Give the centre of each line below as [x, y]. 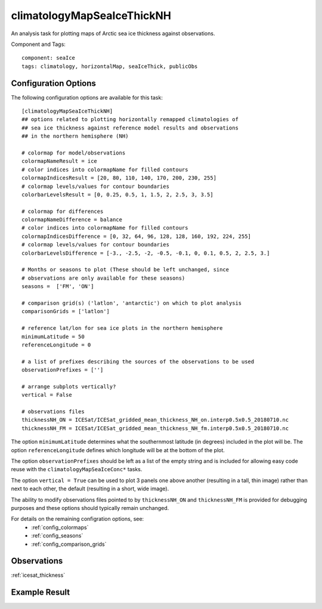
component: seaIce [49, 58]
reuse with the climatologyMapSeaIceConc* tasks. [77, 469]
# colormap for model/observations [74, 153]
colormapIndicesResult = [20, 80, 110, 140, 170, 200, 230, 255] [119, 178]
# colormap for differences [63, 211]
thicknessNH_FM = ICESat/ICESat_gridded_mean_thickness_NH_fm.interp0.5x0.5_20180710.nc [155, 428]
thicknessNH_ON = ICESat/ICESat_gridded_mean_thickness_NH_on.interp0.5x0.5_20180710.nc [155, 420]
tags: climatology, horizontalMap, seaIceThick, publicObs [110, 66]
